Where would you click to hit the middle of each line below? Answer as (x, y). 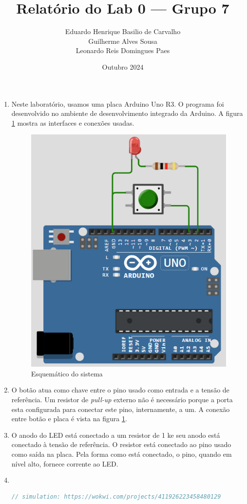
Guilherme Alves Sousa (123, 41)
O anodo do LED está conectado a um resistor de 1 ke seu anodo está (116, 435)
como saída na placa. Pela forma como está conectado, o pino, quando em (122, 454)
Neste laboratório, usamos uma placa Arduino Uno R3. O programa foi (118, 103)
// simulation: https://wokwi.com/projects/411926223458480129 (116, 496)
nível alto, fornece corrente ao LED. (65, 463)
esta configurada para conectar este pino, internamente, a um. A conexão (121, 409)
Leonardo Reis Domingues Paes (123, 50)
